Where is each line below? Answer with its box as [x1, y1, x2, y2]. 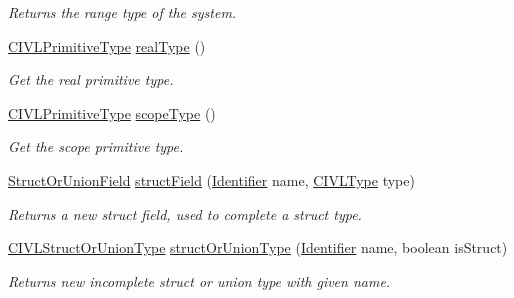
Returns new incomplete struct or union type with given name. [8, 270, 391, 291]
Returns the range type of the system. [8, 2, 237, 22]
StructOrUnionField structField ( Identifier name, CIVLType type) [8, 169, 415, 190]
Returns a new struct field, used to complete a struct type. [8, 203, 362, 224]
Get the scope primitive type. [8, 136, 184, 157]
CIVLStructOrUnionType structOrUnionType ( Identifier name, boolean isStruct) [8, 237, 508, 258]
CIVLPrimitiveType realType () [8, 35, 206, 56]
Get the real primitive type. [8, 69, 174, 90]
